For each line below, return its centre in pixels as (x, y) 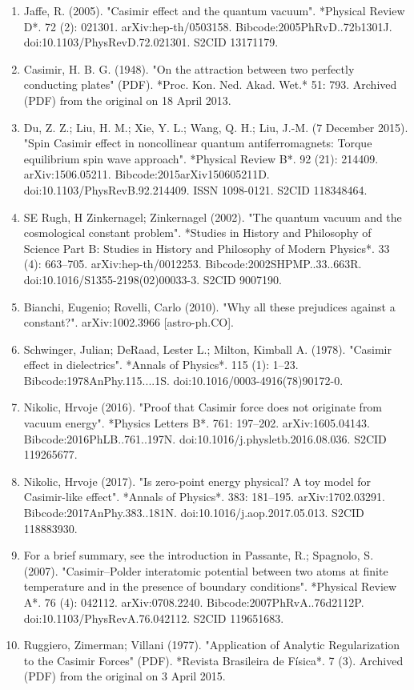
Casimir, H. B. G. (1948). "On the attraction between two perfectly (189, 68)
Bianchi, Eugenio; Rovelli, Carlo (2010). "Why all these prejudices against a (209, 306)
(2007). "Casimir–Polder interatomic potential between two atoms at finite (206, 570)
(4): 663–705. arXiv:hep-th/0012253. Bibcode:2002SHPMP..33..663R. (193, 264)
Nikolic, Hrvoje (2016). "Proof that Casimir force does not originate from (203, 407)
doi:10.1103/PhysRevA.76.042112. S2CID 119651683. (154, 618)
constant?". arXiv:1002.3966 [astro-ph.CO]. (129, 322)
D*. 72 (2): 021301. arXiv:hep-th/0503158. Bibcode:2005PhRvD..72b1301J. (208, 26)
